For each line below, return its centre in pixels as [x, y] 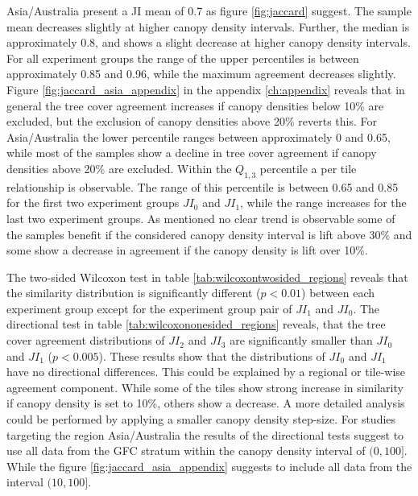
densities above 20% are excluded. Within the [119, 168]
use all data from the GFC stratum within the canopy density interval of [186, 451]
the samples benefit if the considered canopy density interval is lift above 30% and [209, 234]
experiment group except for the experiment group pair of [149, 308]
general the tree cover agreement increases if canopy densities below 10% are [195, 105]
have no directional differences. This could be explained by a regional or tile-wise [206, 372]
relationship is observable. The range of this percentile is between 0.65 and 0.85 [203, 186]
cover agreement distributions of [86, 340]
